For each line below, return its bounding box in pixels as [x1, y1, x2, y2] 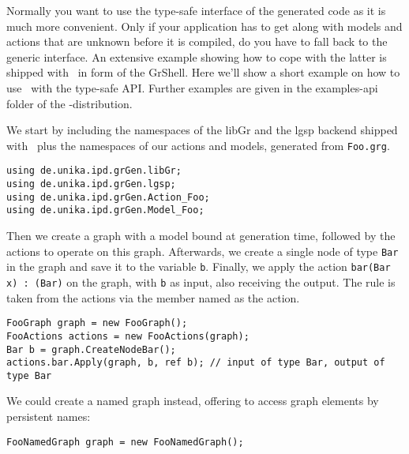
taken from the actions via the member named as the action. [6, 289, 300, 306]
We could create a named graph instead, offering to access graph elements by [6, 392, 379, 409]
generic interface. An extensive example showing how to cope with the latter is [6, 48, 387, 65]
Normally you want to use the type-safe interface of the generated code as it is [6, 2, 386, 18]
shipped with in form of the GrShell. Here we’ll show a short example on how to [6, 64, 400, 81]
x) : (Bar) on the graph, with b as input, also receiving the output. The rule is [6, 273, 396, 290]
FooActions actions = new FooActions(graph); [6, 330, 250, 342]
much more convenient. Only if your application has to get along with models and [6, 17, 403, 34]
